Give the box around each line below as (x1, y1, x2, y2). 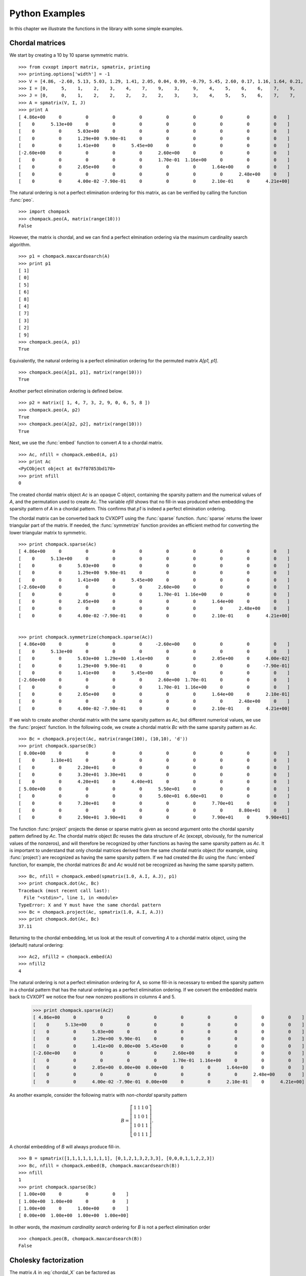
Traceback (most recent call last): (18, 888, 110, 893)
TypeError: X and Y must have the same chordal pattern (18, 902, 161, 908)
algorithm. (9, 241, 31, 248)
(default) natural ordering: (9, 942, 64, 948)
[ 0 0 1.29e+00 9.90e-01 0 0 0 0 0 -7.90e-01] (18, 662, 290, 669)
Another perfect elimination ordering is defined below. (9, 388, 123, 394)
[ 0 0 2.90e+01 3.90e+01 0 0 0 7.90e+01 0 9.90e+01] (18, 815, 290, 820)
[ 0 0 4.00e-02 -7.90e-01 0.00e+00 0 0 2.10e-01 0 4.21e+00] (33, 1078, 304, 1085)
